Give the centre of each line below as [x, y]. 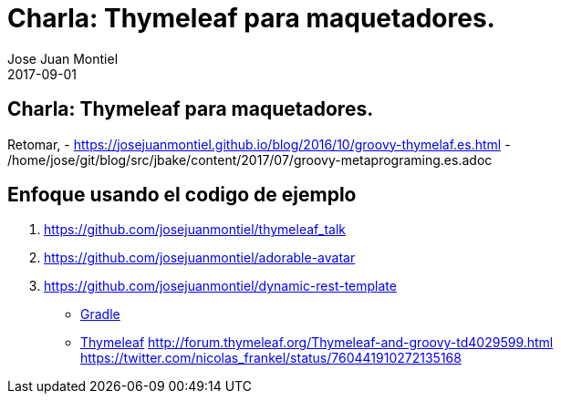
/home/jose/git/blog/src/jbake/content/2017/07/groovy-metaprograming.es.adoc [250, 159]
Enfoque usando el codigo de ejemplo [182, 195]
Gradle [100, 314]
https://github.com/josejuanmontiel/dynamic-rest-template [220, 286]
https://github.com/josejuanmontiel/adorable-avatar [200, 258]
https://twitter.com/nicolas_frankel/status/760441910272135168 [271, 358]
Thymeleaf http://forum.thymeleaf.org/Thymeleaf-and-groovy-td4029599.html [317, 343]
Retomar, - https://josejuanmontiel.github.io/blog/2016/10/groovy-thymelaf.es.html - [259, 144]
